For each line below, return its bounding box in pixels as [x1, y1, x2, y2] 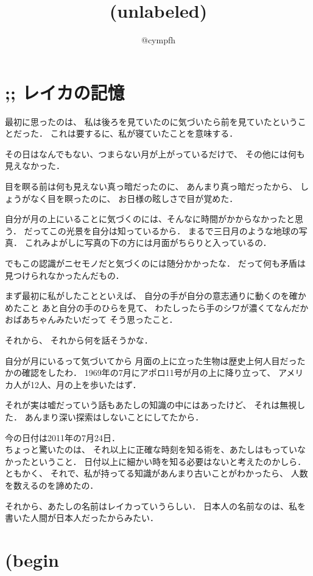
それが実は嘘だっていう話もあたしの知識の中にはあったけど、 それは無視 [5, 398, 297, 411]
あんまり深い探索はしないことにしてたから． [24, 410, 204, 423]
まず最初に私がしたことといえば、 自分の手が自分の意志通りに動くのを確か [5, 289, 306, 302]
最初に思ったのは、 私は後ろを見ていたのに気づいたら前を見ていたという [5, 115, 298, 128]
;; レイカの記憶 [5, 79, 125, 104]
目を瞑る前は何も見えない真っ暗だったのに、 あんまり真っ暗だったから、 [5, 180, 298, 193]
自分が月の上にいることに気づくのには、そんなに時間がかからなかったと [5, 212, 295, 225]
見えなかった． [5, 159, 65, 172]
